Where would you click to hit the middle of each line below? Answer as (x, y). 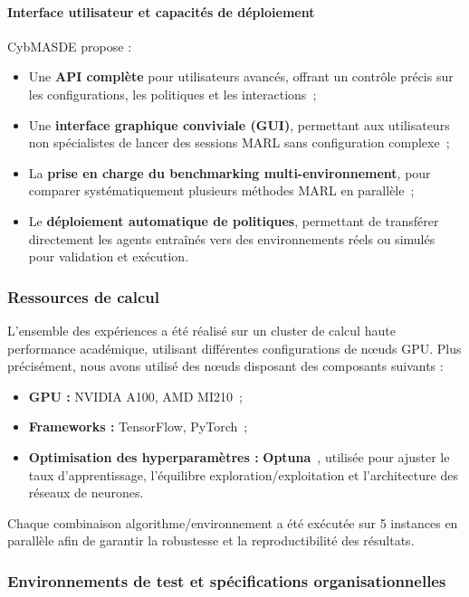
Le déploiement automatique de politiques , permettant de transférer (234, 220)
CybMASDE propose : (70, 46)
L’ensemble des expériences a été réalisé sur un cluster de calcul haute (201, 330)
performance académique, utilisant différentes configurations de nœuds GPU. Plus (234, 348)
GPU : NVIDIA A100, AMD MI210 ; (135, 396)
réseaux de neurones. (86, 493)
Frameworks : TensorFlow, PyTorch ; (138, 426)
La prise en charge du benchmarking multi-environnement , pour (230, 172)
